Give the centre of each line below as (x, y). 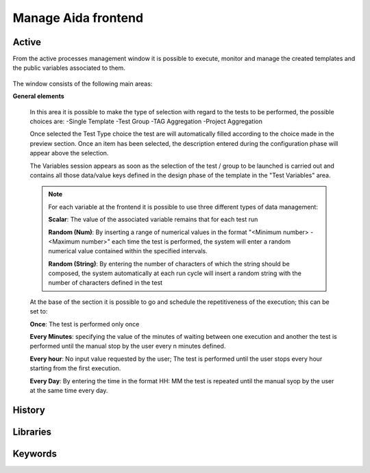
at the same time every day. (69, 391)
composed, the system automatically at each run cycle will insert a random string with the (175, 273)
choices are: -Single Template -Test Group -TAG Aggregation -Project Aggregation (146, 122)
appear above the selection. (69, 153)
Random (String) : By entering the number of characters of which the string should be (169, 264)
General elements (38, 97)
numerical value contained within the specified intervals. (128, 251)
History (29, 410)
